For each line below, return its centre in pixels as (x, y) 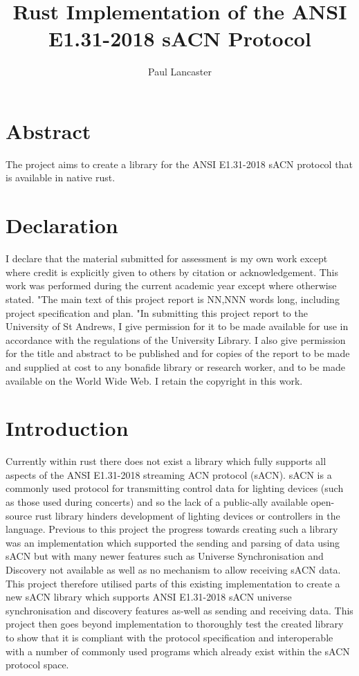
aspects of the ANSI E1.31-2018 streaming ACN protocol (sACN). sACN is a (169, 474)
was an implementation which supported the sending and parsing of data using (173, 542)
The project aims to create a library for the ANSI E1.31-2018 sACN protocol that (179, 164)
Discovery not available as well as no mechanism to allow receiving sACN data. (173, 569)
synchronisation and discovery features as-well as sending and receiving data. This (179, 610)
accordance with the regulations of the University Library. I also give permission (176, 339)
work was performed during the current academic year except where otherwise (171, 285)
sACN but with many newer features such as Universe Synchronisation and (165, 556)
